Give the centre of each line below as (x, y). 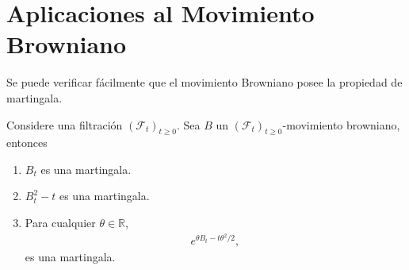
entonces (27, 143)
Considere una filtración (65, 124)
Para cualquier (60, 223)
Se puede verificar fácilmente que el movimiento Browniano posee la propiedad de (204, 82)
